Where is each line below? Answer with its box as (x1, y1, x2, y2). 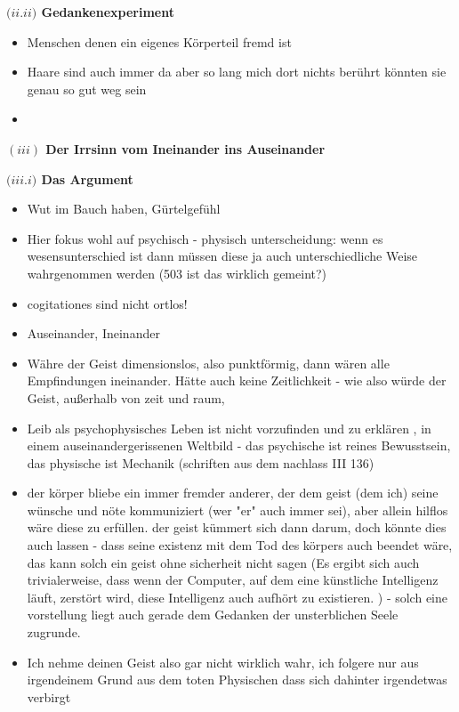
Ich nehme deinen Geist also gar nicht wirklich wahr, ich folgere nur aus (27, 652, 419, 671)
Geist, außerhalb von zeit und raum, (27, 388, 225, 407)
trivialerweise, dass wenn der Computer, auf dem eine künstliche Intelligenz (27, 570, 439, 589)
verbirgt (27, 687, 71, 706)
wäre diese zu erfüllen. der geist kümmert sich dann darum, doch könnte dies (27, 518, 447, 537)
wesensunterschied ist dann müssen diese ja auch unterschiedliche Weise (27, 247, 418, 265)
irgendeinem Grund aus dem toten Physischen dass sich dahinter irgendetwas (27, 670, 447, 689)
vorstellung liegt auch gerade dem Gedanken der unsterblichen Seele (27, 605, 399, 624)
